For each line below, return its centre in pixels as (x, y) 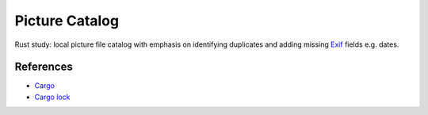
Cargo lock (52, 97)
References (44, 67)
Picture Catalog (67, 21)
